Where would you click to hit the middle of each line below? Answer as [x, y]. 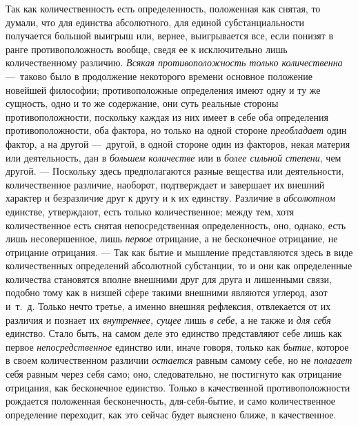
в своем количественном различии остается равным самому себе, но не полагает [179, 360]
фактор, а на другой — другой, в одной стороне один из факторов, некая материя [178, 143]
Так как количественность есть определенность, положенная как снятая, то [163, 8]
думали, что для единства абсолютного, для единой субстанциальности [155, 22]
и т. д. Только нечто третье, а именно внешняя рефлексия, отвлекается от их [168, 306]
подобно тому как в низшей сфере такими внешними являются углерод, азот [167, 292]
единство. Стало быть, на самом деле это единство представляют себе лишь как [174, 333]
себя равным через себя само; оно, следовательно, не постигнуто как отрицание [174, 374]
